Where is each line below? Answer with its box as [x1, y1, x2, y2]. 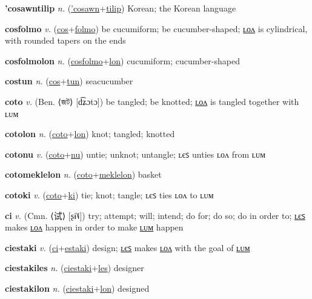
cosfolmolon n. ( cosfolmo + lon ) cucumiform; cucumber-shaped [5, 54, 240, 67]
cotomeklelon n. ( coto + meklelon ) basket [5, 168, 162, 181]
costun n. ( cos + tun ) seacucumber [5, 75, 133, 87]
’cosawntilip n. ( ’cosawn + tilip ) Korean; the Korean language [5, 2, 236, 14]
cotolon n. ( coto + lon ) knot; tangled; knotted [5, 127, 175, 140]
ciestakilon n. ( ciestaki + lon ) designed [5, 281, 150, 294]
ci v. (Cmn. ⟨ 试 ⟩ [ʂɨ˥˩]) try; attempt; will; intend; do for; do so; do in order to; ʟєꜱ [5, 209, 305, 221]
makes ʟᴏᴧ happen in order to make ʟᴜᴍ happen [5, 221, 184, 233]
